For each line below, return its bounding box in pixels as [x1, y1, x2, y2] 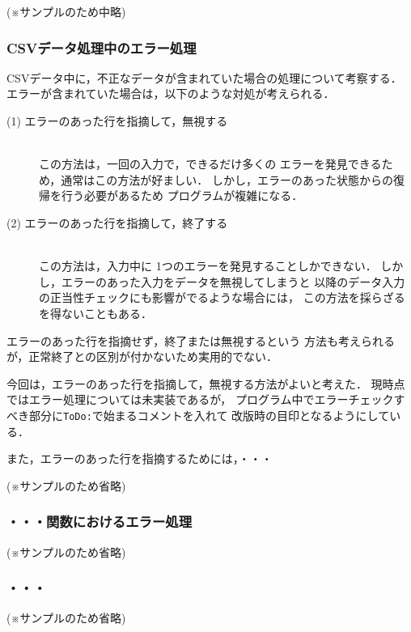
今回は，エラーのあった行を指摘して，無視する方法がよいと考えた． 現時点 [6, 375, 405, 392]
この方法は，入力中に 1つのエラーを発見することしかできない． [39, 257, 377, 274]
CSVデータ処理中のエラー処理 [6, 37, 197, 57]
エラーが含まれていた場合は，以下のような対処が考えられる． [6, 85, 335, 102]
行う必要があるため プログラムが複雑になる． [61, 187, 303, 204]
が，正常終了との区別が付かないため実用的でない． [6, 348, 278, 365]
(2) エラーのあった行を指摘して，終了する [6, 214, 228, 231]
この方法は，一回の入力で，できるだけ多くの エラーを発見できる [39, 155, 382, 172]
